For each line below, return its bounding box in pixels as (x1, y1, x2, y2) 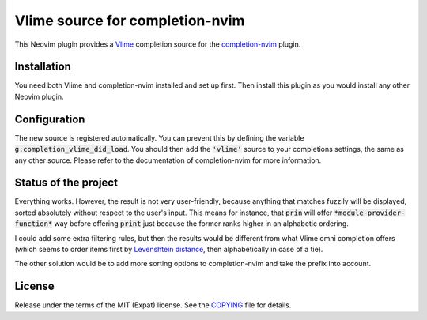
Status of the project (14, 176, 119, 190)
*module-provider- (334, 208, 406, 217)
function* (14, 220, 53, 228)
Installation (14, 60, 71, 73)
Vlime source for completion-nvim (14, 12, 245, 29)
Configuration (14, 112, 85, 126)
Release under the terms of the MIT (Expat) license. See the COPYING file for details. (14, 300, 292, 310)
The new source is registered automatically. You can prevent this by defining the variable (14, 133, 304, 142)
